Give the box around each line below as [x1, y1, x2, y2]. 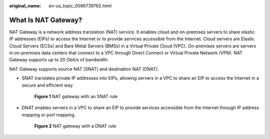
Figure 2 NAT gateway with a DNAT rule [34, 123, 116, 129]
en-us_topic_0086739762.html [48, 3, 112, 8]
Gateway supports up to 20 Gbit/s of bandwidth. [9, 57, 109, 63]
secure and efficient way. [21, 82, 74, 88]
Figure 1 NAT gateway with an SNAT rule [34, 94, 118, 100]
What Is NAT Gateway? [9, 15, 82, 24]
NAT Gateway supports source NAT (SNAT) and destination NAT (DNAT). [9, 66, 159, 72]
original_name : [9, 3, 41, 8]
